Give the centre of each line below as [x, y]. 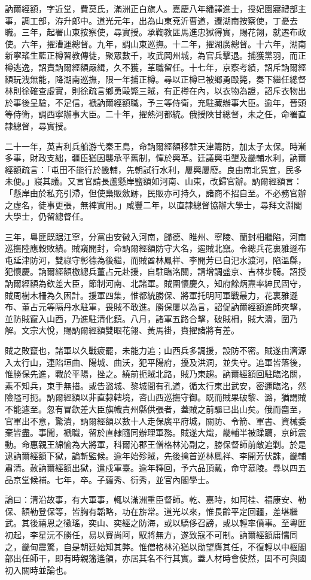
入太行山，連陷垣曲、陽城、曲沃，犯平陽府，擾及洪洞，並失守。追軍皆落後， [155, 362]
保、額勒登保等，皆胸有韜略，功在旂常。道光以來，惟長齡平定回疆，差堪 [147, 511]
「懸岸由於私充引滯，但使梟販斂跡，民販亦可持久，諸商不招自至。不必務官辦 [155, 192]
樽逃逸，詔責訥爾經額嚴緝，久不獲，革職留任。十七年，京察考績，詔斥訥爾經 [155, 67]
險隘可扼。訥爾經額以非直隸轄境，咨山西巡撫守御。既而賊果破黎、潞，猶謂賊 [155, 397]
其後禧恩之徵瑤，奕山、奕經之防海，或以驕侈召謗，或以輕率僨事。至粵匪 [164, 523]
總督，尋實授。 [42, 125]
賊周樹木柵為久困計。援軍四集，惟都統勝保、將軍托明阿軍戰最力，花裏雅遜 [151, 295]
